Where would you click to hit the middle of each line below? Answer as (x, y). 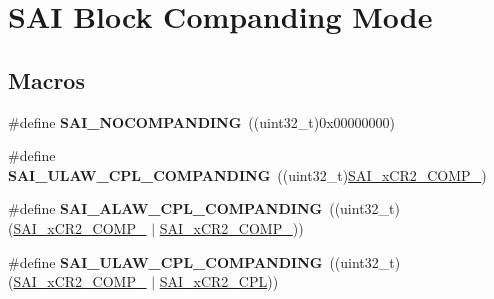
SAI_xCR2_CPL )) (219, 281)
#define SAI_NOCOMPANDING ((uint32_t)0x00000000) (201, 121)
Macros (46, 79)
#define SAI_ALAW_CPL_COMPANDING (165, 208)
